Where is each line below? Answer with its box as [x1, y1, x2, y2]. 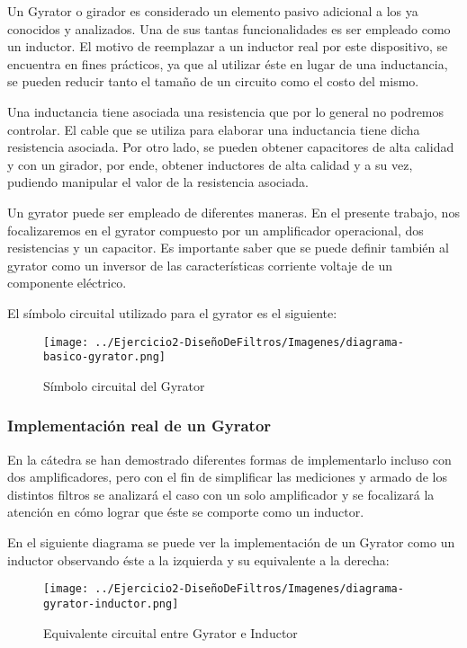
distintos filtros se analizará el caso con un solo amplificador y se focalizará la [7, 484, 435, 503]
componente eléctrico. [7, 273, 127, 292]
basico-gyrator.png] [43, 351, 166, 364]
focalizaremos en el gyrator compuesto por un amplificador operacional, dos [7, 220, 424, 239]
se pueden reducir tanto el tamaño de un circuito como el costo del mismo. [7, 72, 419, 91]
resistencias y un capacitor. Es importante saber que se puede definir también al [7, 238, 449, 257]
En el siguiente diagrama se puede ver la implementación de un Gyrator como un [7, 533, 455, 551]
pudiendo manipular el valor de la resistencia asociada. [7, 173, 309, 191]
